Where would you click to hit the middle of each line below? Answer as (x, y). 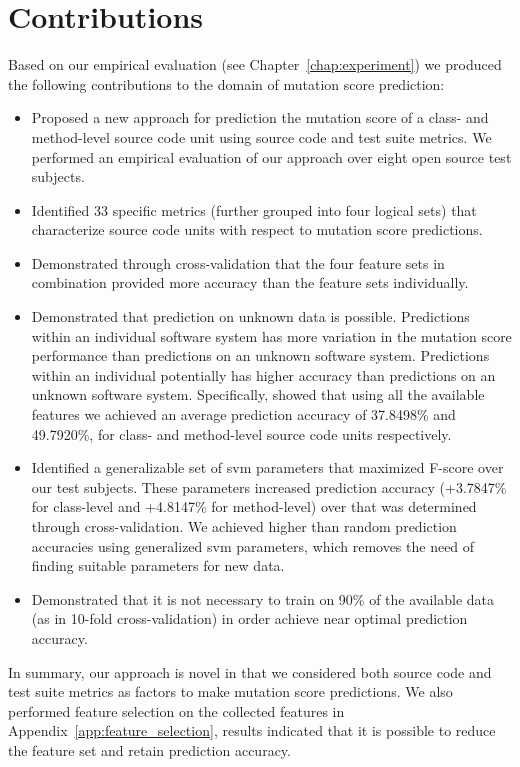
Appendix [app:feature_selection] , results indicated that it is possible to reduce (252, 730)
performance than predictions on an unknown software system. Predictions (260, 355)
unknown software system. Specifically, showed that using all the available (258, 394)
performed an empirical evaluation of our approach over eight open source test (271, 156)
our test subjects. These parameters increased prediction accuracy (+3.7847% (269, 486)
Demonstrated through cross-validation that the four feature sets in (238, 262)
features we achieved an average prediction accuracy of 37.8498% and (243, 414)
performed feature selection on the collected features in (176, 710)
